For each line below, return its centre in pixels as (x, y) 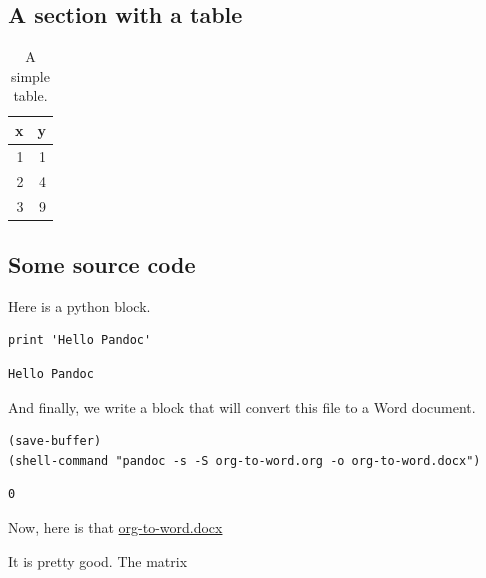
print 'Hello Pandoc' (80, 340)
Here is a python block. (79, 305)
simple (30, 75)
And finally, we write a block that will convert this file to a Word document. (242, 406)
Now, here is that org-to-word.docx (115, 526)
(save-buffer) (55, 441)
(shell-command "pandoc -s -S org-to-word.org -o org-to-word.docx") (244, 460)
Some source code (102, 264)
